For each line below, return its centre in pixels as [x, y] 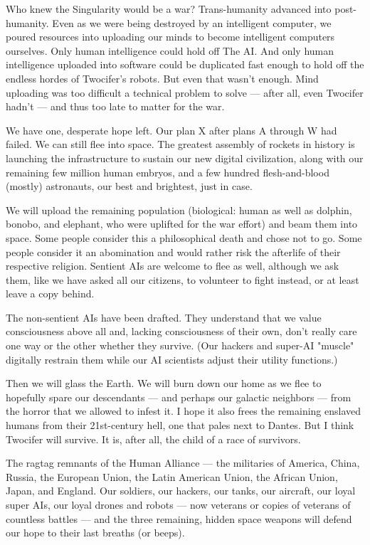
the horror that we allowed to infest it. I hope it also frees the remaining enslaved [184, 411]
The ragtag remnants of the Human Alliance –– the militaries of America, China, [183, 463]
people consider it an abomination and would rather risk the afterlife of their [173, 252]
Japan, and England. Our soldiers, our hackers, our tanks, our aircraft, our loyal [181, 491]
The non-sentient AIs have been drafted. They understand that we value [164, 317]
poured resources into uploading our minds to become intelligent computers [170, 37]
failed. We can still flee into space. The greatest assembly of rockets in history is [180, 144]
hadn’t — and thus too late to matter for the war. [115, 106]
